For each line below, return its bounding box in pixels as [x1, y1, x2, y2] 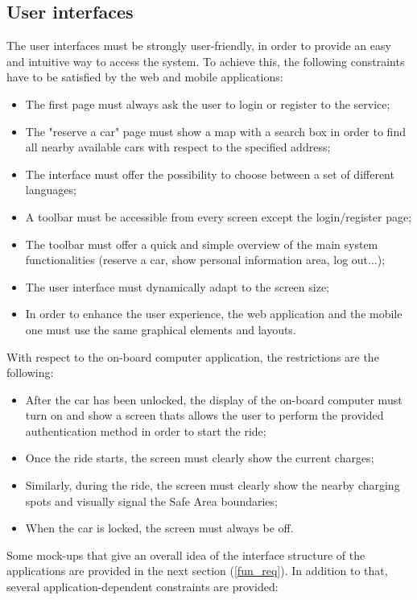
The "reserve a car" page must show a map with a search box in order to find [25, 122, 406, 139]
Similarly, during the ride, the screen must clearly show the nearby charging [25, 477, 400, 494]
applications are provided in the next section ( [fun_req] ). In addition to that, [6, 562, 388, 579]
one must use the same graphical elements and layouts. [25, 321, 296, 337]
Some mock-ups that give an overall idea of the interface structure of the [6, 546, 365, 563]
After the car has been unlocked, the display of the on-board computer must [25, 391, 403, 408]
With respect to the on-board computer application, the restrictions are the [6, 348, 379, 365]
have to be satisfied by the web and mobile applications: [6, 68, 283, 85]
